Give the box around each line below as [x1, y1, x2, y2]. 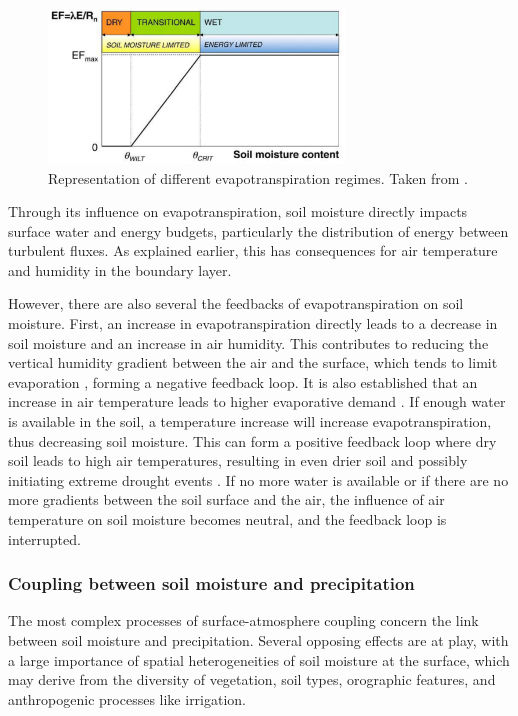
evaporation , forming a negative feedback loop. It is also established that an [8, 371, 478, 392]
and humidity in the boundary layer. [8, 259, 232, 280]
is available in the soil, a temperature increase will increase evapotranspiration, [8, 411, 492, 432]
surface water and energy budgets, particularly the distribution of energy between [8, 220, 509, 241]
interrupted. [8, 528, 81, 549]
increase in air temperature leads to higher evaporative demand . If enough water [8, 391, 506, 412]
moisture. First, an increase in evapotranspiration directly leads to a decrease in [8, 313, 498, 334]
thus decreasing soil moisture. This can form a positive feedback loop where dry [8, 430, 497, 451]
